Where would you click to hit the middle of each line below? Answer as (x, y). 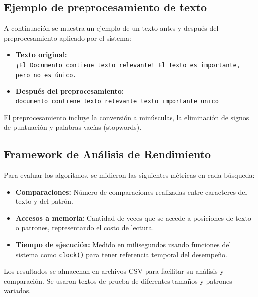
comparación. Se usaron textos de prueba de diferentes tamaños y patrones (118, 280)
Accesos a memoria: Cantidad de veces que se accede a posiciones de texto (133, 218)
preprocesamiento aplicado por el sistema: (68, 38)
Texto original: (41, 54)
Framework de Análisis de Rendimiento (108, 154)
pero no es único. (46, 75)
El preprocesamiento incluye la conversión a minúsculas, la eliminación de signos (127, 117)
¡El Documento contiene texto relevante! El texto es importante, (128, 65)
